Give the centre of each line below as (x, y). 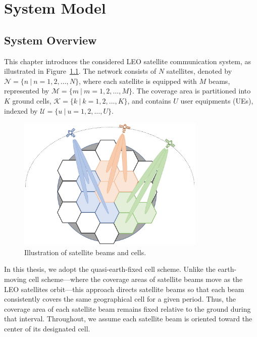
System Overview (50, 40)
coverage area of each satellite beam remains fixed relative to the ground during (127, 308)
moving (15, 279)
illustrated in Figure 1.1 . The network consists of (80, 71)
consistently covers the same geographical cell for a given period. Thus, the (120, 299)
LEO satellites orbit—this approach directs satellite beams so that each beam (124, 289)
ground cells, (32, 100)
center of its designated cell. (47, 329)
